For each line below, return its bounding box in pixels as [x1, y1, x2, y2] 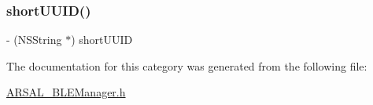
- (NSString [6, 31, 62, 48]
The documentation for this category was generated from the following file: [6, 57, 367, 74]
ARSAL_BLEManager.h [6, 84, 126, 100]
